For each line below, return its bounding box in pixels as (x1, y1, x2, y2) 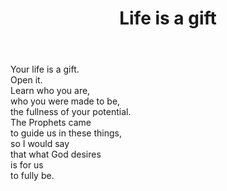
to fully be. (10, 170, 55, 182)
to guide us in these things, (10, 127, 122, 139)
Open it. (10, 74, 43, 86)
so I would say (10, 138, 70, 150)
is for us (10, 159, 44, 171)
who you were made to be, (10, 95, 121, 107)
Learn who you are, (10, 85, 91, 97)
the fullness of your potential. (10, 106, 132, 118)
